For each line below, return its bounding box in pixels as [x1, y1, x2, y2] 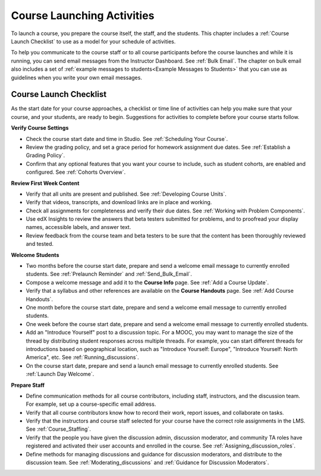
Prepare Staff [11, 381, 45, 389]
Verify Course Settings [11, 124, 69, 131]
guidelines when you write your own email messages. [11, 74, 143, 81]
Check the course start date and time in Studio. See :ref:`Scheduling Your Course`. [26, 135, 228, 142]
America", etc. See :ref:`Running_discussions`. [26, 354, 139, 361]
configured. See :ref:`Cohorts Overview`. [26, 168, 126, 176]
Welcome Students [11, 251, 59, 258]
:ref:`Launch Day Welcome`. [26, 371, 95, 378]
